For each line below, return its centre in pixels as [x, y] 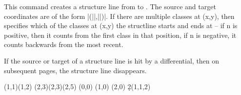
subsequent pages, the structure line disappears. [75, 70]
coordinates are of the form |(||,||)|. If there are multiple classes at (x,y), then [119, 16]
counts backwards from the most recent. [64, 44]
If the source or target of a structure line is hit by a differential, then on [112, 60]
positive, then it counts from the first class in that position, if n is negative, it [120, 35]
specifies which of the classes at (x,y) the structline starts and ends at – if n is [121, 25]
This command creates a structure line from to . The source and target [110, 6]
